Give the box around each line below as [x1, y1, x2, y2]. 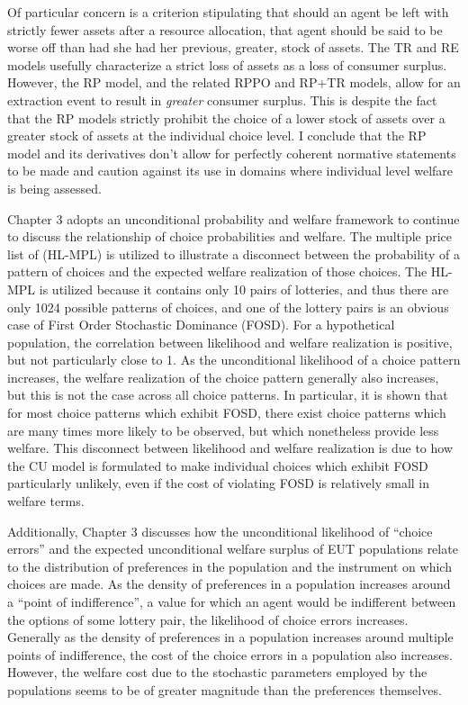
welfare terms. [7, 492, 85, 511]
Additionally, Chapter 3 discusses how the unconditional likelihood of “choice [7, 521, 433, 540]
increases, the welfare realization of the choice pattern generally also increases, [7, 367, 439, 386]
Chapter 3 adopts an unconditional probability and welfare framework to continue [7, 209, 460, 228]
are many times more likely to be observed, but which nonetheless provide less [7, 420, 439, 439]
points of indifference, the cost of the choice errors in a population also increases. [7, 645, 453, 664]
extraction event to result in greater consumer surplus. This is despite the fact [7, 90, 437, 109]
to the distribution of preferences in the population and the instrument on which [7, 556, 452, 575]
